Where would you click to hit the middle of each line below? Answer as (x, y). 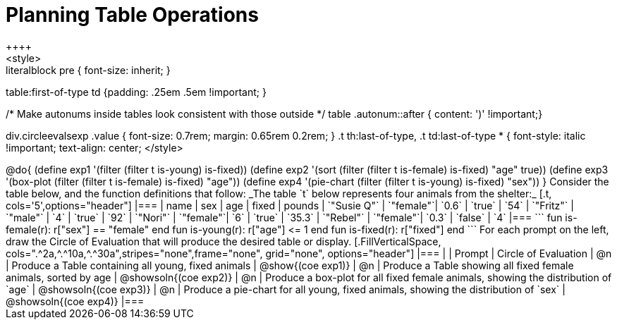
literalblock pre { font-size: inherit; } (88, 70)
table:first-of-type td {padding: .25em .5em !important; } (136, 92)
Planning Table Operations (132, 15)
